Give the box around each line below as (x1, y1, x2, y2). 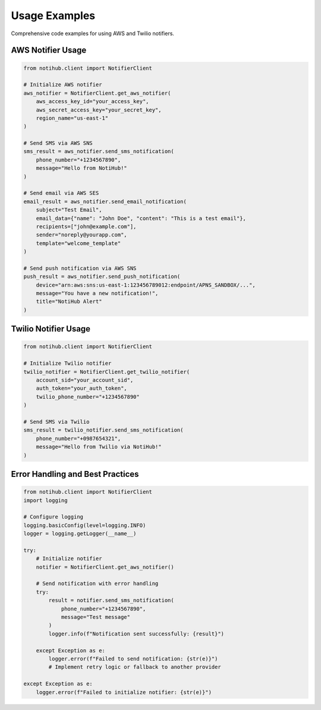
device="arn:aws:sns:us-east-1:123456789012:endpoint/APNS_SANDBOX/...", (36, 281, 256, 289)
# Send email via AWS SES (23, 190, 99, 197)
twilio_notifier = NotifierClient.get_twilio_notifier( (23, 368, 190, 375)
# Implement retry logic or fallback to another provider (48, 664, 221, 671)
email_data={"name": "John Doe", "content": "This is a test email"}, (36, 215, 247, 222)
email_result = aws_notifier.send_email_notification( (23, 198, 187, 205)
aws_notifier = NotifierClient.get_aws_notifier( (23, 89, 171, 97)
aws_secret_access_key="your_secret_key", (36, 106, 162, 113)
